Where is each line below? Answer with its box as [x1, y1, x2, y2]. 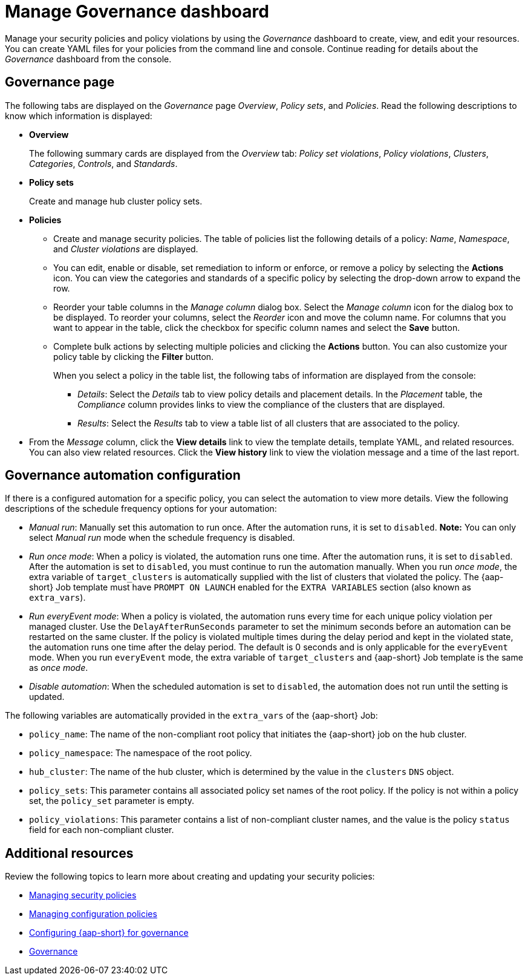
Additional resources [5, 845, 134, 861]
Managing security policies [29, 890, 137, 901]
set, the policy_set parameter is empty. [29, 795, 195, 806]
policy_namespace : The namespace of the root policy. [29, 748, 252, 759]
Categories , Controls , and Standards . [29, 158, 178, 169]
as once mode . [29, 662, 88, 673]
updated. [29, 691, 65, 702]
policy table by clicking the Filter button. [53, 351, 214, 362]
